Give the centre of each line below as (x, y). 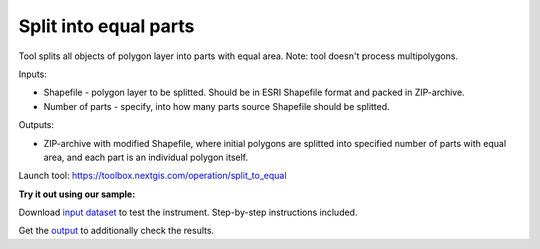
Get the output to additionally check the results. (116, 231)
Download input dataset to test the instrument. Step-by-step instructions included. (188, 212)
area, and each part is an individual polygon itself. (146, 157)
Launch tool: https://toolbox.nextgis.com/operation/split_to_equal (152, 176)
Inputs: (32, 74)
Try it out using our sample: (77, 194)
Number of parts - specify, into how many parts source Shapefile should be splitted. (216, 106)
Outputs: (36, 125)
